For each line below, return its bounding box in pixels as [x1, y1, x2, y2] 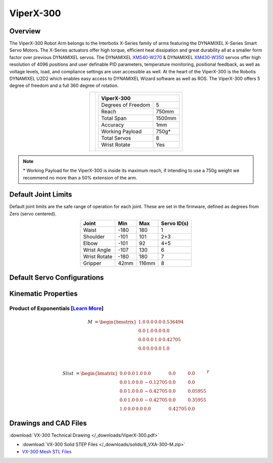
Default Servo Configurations [9, 273, 104, 282]
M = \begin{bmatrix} [87, 319, 136, 325]
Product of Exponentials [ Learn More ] [9, 305, 104, 312]
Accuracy [101, 121, 124, 128]
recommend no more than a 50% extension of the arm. [23, 174, 138, 180]
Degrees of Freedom [101, 101, 151, 108]
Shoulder [83, 233, 105, 240]
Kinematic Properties [9, 289, 78, 298]
